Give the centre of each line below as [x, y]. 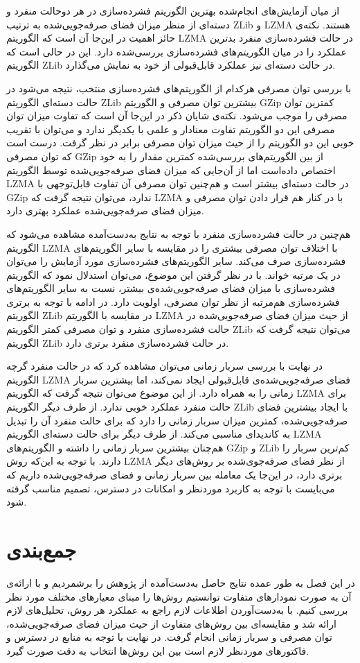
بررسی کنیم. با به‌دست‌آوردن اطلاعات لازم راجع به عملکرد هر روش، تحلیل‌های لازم [177, 610]
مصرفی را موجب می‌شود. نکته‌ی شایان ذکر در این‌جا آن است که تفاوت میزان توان [177, 115]
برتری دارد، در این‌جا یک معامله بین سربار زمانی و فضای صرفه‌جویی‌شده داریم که [174, 474]
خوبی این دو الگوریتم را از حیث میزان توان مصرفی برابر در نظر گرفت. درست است [180, 143]
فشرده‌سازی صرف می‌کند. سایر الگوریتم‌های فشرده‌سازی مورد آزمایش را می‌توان [176, 261]
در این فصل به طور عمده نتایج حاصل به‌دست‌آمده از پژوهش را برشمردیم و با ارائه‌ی [181, 582]
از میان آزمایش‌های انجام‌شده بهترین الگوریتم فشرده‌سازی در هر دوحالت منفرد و [173, 10]
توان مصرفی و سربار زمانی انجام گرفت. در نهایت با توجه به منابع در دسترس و [169, 637]
